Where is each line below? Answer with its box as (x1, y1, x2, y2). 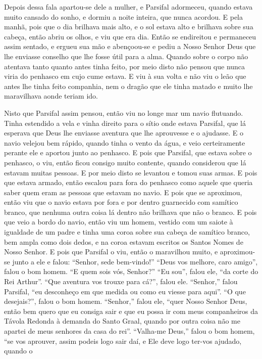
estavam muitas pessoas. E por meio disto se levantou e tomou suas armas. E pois (4, 167, 257, 177)
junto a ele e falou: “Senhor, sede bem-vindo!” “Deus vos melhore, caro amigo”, (12, 256, 258, 266)
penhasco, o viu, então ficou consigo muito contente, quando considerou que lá (4, 157, 246, 167)
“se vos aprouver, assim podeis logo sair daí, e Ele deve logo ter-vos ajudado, (4, 335, 242, 346)
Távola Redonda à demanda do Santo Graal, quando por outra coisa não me (4, 316, 240, 326)
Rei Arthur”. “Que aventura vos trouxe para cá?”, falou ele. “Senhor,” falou (4, 276, 238, 287)
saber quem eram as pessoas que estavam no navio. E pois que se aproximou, (4, 187, 242, 197)
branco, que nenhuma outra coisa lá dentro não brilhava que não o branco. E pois (4, 206, 257, 217)
